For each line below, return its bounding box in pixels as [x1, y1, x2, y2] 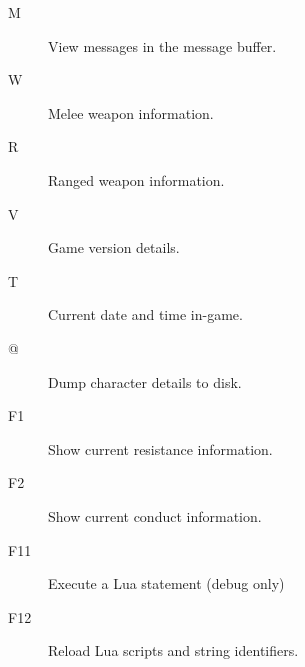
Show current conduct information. [48, 505, 262, 526]
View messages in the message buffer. [48, 35, 277, 56]
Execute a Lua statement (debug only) [48, 573, 285, 594]
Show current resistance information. [48, 438, 273, 459]
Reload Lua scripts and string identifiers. [48, 640, 299, 661]
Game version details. [48, 237, 180, 258]
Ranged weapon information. [48, 169, 225, 190]
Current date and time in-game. [48, 304, 243, 325]
